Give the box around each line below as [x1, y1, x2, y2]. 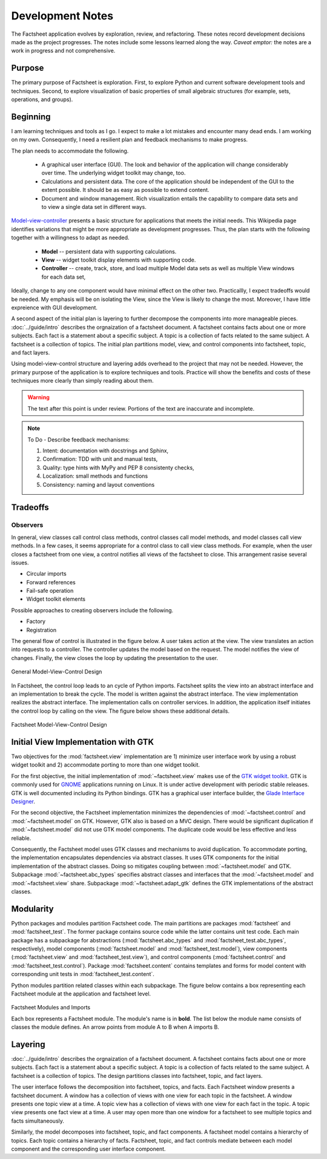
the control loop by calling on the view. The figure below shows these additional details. [11, 707, 230, 715]
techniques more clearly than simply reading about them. [11, 377, 154, 385]
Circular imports [26, 570, 67, 578]
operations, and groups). [11, 96, 73, 103]
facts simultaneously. [11, 1117, 65, 1124]
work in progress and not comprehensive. [11, 47, 116, 54]
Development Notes [11, 9, 114, 22]
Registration [26, 626, 57, 633]
